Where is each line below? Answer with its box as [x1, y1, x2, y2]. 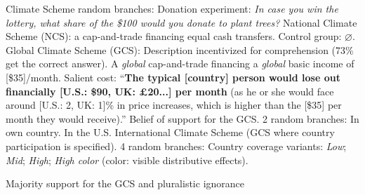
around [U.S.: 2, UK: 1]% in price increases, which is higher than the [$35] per [6, 97, 342, 112]
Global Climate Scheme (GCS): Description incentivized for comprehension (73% [6, 42, 354, 57]
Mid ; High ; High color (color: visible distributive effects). [6, 152, 248, 167]
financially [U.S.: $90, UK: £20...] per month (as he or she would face [6, 83, 334, 98]
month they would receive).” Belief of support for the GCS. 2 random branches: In [6, 111, 359, 126]
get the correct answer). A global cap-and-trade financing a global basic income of [6, 56, 354, 71]
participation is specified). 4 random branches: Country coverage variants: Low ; [6, 138, 347, 153]
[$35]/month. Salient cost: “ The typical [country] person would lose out [6, 69, 340, 84]
